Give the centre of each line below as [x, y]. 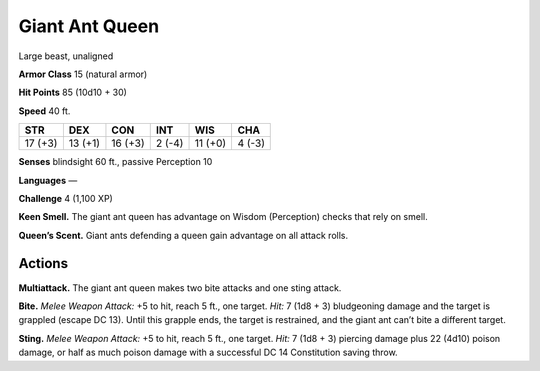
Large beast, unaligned [66, 56]
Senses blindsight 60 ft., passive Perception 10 [115, 162]
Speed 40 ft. [44, 111]
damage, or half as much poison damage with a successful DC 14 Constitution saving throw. [208, 352]
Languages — [48, 180]
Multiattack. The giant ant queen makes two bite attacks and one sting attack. [180, 287]
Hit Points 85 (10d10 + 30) [72, 92]
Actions [43, 263]
